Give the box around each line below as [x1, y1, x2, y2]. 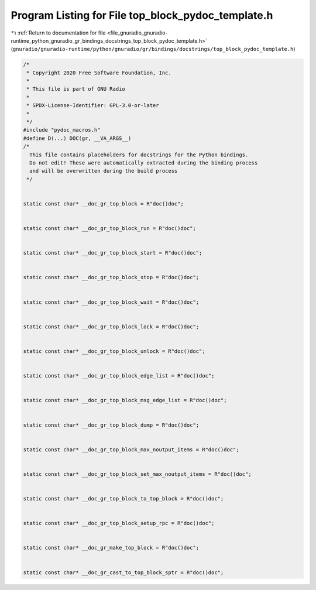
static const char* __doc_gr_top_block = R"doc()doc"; [23, 200, 184, 207]
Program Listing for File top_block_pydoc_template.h [11, 9, 273, 22]
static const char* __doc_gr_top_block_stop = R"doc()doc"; [23, 274, 200, 281]
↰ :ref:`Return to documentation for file [11, 29, 106, 36]
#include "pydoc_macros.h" [23, 126, 101, 133]
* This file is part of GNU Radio [26, 85, 125, 92]
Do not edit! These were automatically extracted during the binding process [29, 160, 258, 166]
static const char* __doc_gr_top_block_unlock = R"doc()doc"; [23, 348, 205, 354]
